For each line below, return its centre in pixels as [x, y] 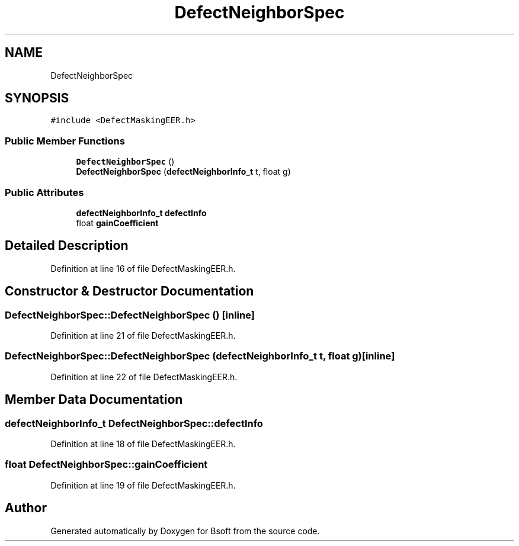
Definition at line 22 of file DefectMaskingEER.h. [144, 377]
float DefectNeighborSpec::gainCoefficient [106, 465]
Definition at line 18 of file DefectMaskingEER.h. [143, 444]
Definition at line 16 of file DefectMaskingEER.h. [143, 268]
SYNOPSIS [37, 98]
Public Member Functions [65, 141]
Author [26, 508]
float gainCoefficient [117, 223]
